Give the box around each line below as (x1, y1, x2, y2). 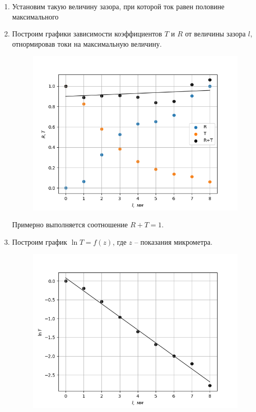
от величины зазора (185, 28, 246, 39)
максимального (12, 11, 59, 22)
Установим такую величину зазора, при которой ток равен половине (12, 1, 225, 11)
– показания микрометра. (134, 236, 212, 247)
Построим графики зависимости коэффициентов (12, 28, 162, 39)
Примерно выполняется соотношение (12, 219, 128, 230)
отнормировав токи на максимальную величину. (12, 38, 162, 49)
